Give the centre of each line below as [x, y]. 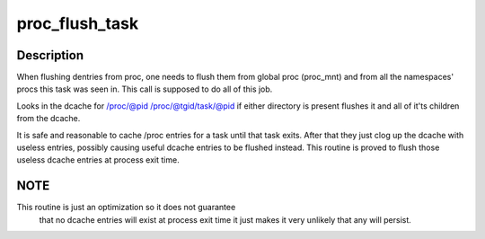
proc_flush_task [78, 23]
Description [50, 55]
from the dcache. [48, 119]
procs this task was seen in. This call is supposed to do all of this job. [145, 89]
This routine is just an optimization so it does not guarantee [126, 208]
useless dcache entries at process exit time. [98, 160]
